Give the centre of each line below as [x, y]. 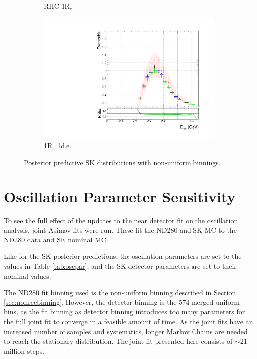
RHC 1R [57, 6]
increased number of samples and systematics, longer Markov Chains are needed [126, 331]
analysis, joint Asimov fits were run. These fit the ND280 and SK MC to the [120, 230]
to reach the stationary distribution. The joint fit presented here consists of [118, 341]
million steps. [24, 350]
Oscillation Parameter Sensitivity [120, 196]
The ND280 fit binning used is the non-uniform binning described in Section [120, 292]
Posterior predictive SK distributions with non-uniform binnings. [122, 162]
